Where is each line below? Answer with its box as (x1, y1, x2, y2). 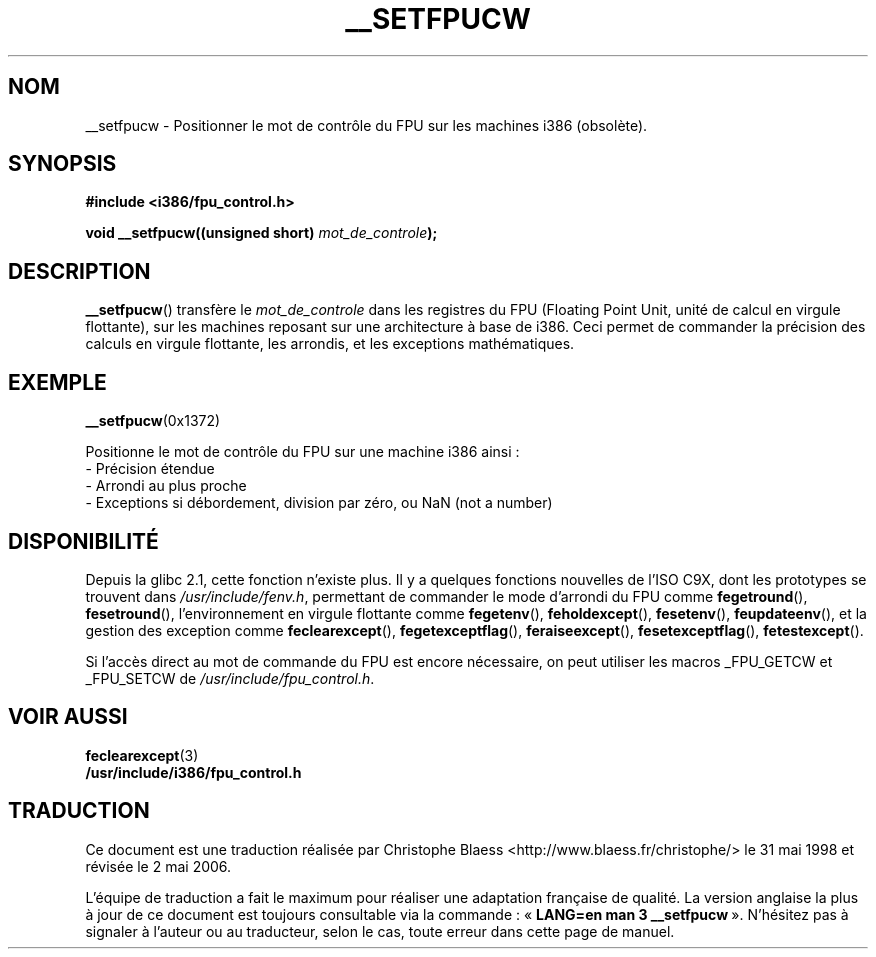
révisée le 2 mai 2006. (85, 857, 232, 875)
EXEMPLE (8, 369, 107, 395)
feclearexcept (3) (85, 746, 199, 764)
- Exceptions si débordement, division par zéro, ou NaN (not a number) (85, 494, 553, 512)
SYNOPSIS (8, 151, 117, 177)
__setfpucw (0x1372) (85, 412, 221, 430)
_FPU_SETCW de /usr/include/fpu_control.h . (85, 669, 375, 687)
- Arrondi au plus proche (85, 477, 247, 495)
